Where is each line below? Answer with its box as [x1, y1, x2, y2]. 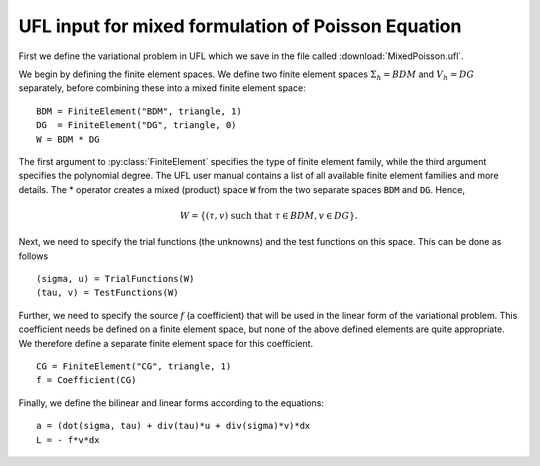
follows [18, 250, 49, 262]
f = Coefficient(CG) [36, 375, 137, 386]
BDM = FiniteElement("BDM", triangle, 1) [36, 105, 242, 117]
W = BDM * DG [36, 133, 100, 145]
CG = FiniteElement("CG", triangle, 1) [36, 360, 232, 372]
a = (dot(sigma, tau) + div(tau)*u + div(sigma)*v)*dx [36, 420, 311, 432]
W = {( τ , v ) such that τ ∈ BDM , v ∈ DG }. [180, 210, 358, 221]
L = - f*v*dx [36, 434, 100, 445]
